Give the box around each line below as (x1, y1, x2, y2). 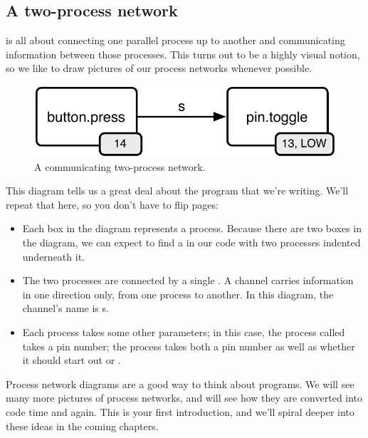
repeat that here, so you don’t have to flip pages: (6, 197, 219, 212)
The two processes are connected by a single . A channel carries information (22, 273, 354, 288)
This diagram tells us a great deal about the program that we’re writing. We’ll (6, 183, 349, 198)
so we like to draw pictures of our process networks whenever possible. (6, 61, 312, 75)
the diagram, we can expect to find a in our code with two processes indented (22, 235, 361, 250)
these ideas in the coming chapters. (6, 418, 159, 433)
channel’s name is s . (22, 301, 109, 316)
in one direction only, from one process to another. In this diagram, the (22, 286, 334, 301)
